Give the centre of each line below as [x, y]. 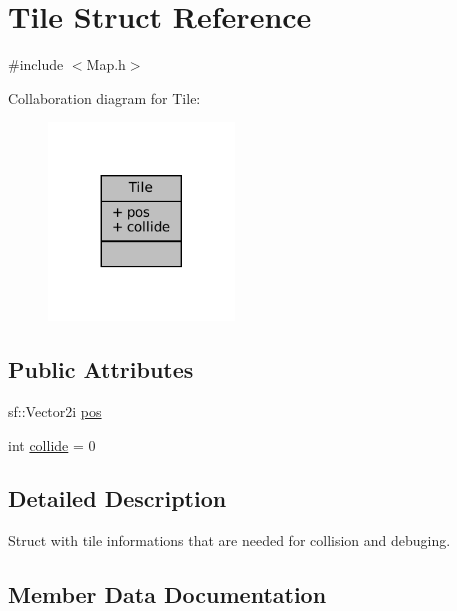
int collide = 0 [52, 444]
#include [36, 64]
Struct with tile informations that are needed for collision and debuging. [229, 540]
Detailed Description [117, 498]
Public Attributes [101, 369]
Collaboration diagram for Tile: [104, 97]
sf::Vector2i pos [55, 410]
